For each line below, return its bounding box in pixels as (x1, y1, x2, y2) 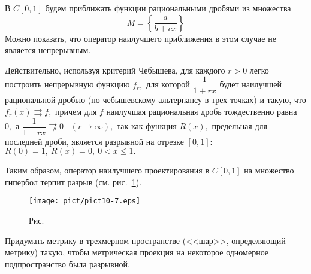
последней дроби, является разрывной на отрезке (5, 135, 184, 147)
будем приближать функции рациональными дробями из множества (45, 2, 291, 14)
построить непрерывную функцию (5, 78, 130, 90)
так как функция (117, 120, 177, 132)
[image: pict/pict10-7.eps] (29, 197, 141, 206)
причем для (55, 105, 97, 118)
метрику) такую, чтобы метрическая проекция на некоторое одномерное (5, 246, 269, 258)
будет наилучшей (219, 78, 282, 90)
